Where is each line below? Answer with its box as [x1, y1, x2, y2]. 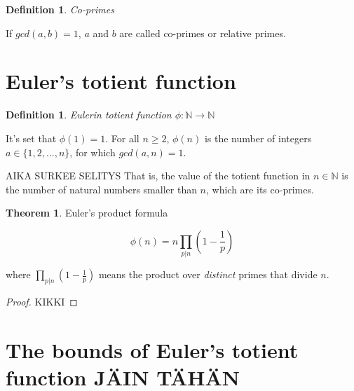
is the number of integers [204, 130, 312, 145]
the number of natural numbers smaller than [6, 181, 197, 196]
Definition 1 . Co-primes [6, 2, 114, 16]
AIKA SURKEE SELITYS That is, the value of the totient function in [6, 168, 311, 183]
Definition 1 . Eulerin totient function [6, 107, 172, 122]
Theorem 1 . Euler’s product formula [6, 205, 168, 220]
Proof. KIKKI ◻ [6, 294, 78, 308]
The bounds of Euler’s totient [6, 335, 299, 364]
